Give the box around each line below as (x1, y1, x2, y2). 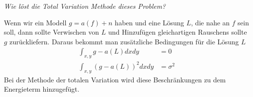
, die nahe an (191, 17, 230, 27)
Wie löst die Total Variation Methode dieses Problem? (4, 1, 166, 11)
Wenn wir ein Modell (4, 17, 67, 27)
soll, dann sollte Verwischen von (4, 27, 99, 37)
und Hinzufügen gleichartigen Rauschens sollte (108, 27, 247, 37)
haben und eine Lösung (115, 17, 184, 27)
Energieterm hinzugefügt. (4, 84, 79, 94)
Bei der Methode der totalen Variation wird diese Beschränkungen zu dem (4, 74, 226, 84)
